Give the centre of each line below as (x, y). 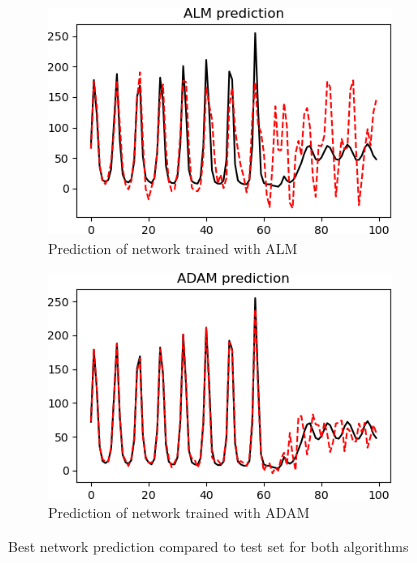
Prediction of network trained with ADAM (179, 512)
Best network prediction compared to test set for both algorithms (208, 546)
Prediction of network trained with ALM (173, 247)
